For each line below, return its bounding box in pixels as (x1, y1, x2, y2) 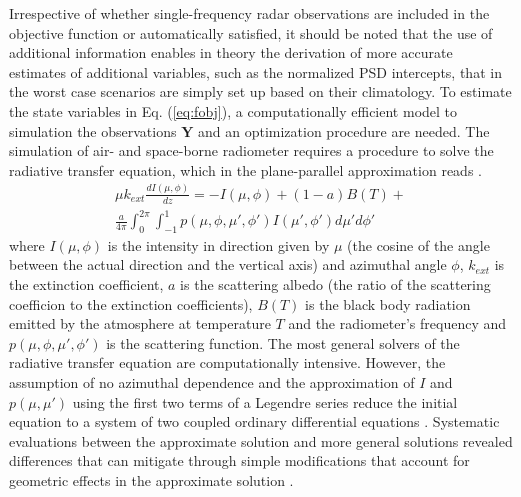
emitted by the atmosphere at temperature (9, 313, 271, 334)
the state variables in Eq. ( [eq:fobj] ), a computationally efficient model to (9, 100, 458, 121)
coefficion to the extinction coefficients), (9, 293, 253, 314)
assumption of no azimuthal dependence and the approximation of (9, 372, 415, 392)
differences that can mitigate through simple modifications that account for (9, 450, 470, 471)
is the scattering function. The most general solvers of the (106, 332, 460, 353)
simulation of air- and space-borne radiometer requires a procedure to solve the (9, 140, 494, 161)
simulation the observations (9, 120, 177, 141)
